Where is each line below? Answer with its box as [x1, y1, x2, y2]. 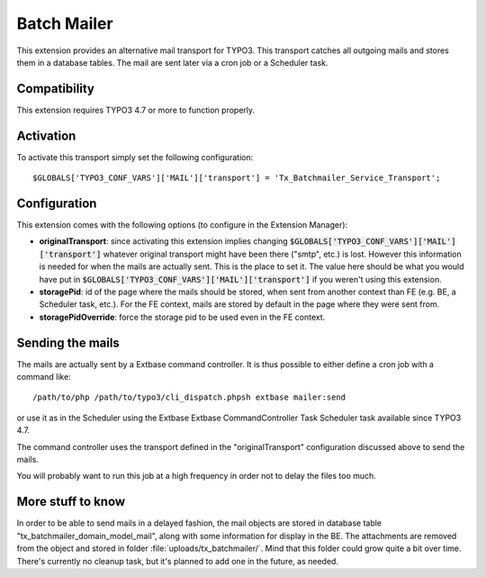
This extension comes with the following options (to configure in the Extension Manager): [16, 220, 348, 230]
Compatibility [16, 81, 94, 96]
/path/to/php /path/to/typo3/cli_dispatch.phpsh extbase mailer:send [32, 392, 346, 402]
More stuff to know [16, 494, 126, 509]
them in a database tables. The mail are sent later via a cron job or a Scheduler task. [16, 57, 328, 68]
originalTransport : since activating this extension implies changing [39, 236, 288, 247]
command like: [16, 372, 71, 383]
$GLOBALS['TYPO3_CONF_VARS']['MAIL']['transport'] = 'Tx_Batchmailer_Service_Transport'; [32, 173, 441, 184]
